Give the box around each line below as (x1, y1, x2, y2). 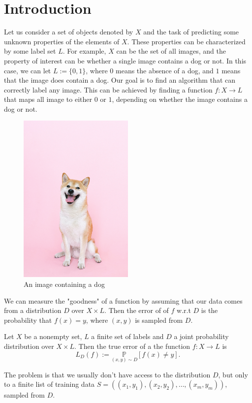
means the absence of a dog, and (116, 65, 214, 75)
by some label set (4, 46, 56, 56)
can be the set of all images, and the (116, 46, 226, 56)
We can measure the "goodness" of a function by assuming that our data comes (4, 295, 243, 306)
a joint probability (174, 331, 229, 341)
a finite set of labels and (91, 331, 164, 341)
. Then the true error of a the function (74, 341, 190, 351)
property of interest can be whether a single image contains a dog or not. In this (4, 55, 247, 65)
